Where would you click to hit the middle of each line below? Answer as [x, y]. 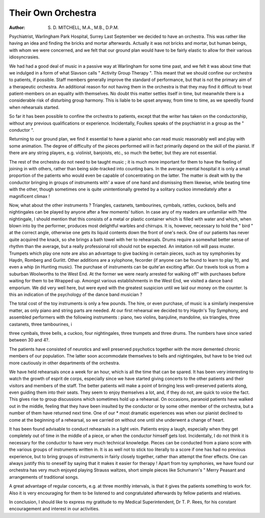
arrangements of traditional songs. [44, 477]
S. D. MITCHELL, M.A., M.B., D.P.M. [83, 27]
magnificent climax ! [29, 196]
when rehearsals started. [34, 107]
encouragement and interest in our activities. [54, 509]
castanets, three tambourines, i [40, 324]
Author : [17, 27]
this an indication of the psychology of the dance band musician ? [76, 294]
